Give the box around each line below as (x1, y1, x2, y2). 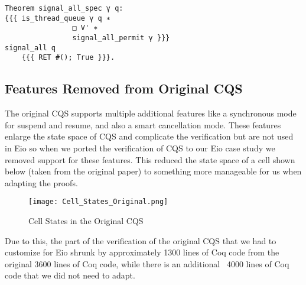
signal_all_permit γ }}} (72, 33, 170, 42)
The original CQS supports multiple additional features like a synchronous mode (5, 107, 297, 119)
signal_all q (5, 43, 56, 52)
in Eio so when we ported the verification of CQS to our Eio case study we (5, 141, 275, 154)
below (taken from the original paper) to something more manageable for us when (5, 165, 302, 177)
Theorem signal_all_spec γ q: (5, 4, 123, 12)
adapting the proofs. (5, 176, 78, 189)
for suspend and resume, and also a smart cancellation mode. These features (5, 118, 281, 131)
